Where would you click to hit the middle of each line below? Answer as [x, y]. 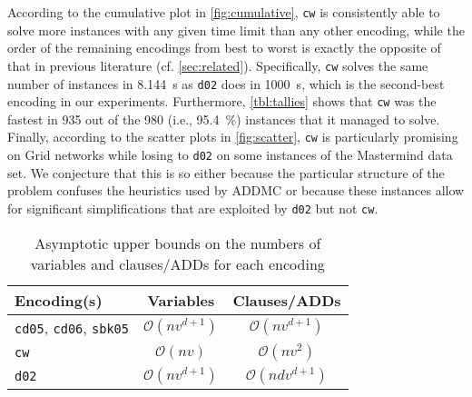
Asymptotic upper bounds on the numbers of [178, 243]
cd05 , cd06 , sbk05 [72, 327]
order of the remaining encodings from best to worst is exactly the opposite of [224, 48]
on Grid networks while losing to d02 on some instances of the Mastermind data [230, 155]
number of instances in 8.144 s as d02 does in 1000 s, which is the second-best [226, 83]
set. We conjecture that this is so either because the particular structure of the [226, 172]
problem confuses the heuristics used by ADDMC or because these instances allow [236, 190]
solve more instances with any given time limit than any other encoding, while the [236, 30]
